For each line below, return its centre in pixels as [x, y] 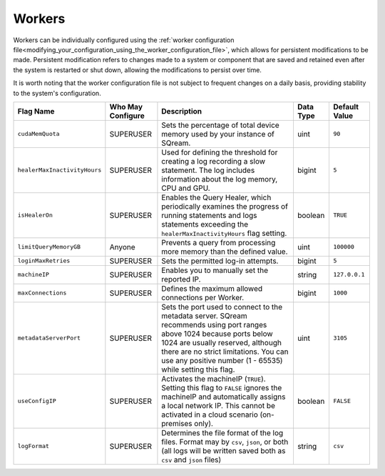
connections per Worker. [203, 297]
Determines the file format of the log [222, 432]
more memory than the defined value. [225, 252]
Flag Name [36, 111]
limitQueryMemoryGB [49, 247]
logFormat [34, 446]
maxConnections [42, 293]
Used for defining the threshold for [220, 152]
